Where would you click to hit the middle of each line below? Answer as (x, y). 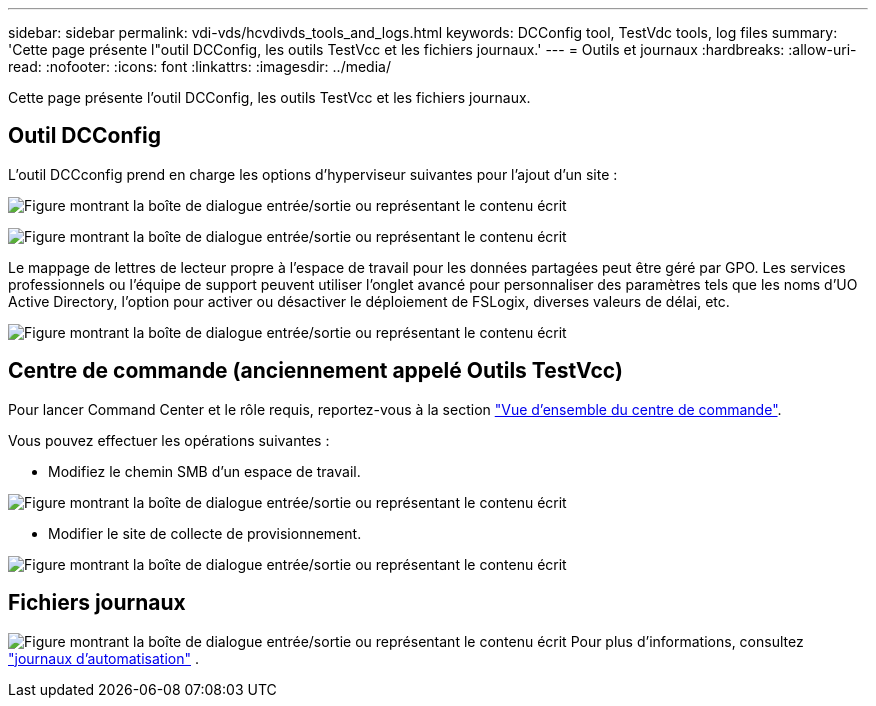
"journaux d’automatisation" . (103, 658)
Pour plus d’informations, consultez (687, 641)
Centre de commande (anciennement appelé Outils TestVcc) (315, 371)
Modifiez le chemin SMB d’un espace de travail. (204, 471)
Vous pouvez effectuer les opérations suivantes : (169, 440)
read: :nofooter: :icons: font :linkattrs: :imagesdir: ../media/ (199, 66)
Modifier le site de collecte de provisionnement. (205, 533)
